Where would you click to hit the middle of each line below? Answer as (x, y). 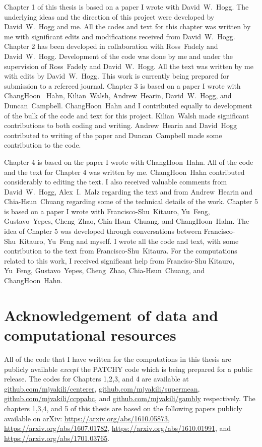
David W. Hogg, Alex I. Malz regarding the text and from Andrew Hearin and (128, 191)
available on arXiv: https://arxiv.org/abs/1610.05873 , (87, 418)
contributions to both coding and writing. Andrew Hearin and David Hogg (121, 125)
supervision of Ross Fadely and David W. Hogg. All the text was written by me (129, 66)
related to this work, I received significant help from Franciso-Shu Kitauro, (119, 260)
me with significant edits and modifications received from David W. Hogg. (120, 36)
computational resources (90, 335)
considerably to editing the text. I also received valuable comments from (116, 182)
